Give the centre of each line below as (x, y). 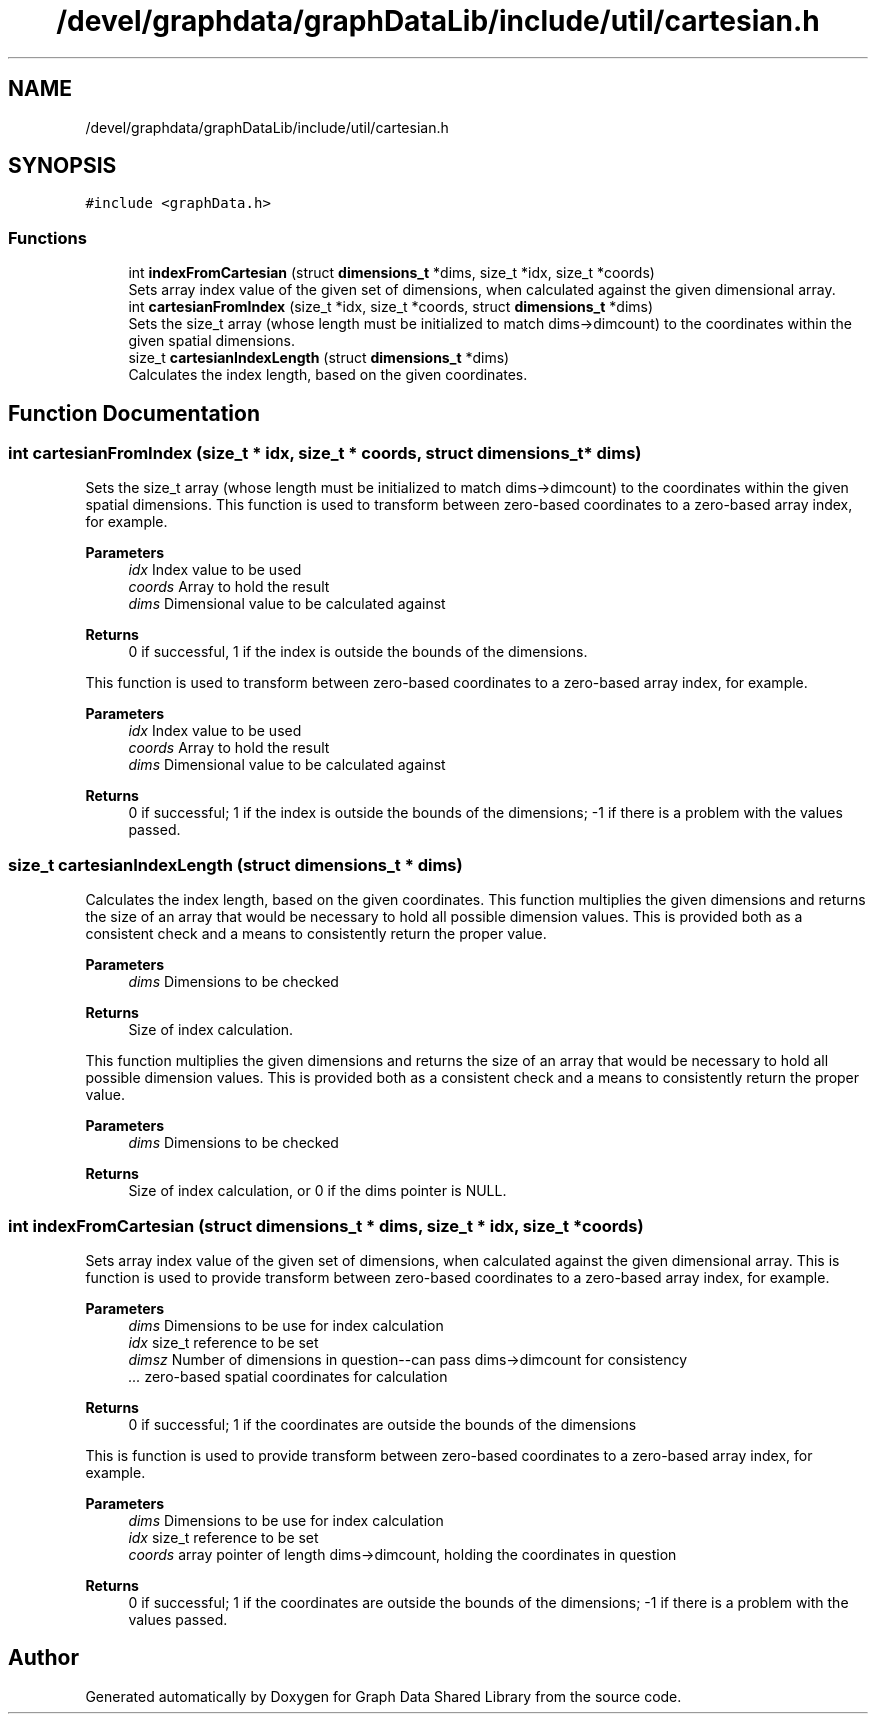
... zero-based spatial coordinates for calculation (288, 1376)
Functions (47, 237)
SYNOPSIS (62, 166)
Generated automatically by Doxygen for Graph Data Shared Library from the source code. (383, 1696)
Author (43, 1658)
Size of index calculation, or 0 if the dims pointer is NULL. (317, 1191)
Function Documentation (134, 413)
